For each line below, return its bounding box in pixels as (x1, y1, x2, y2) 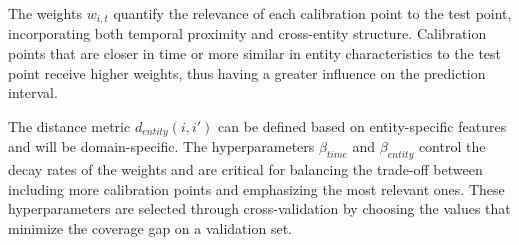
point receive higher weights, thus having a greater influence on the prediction (8, 62, 486, 83)
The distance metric (8, 115, 131, 136)
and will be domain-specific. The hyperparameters (8, 136, 315, 157)
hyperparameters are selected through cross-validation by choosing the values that (8, 198, 511, 219)
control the (418, 136, 486, 157)
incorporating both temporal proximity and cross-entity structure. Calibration (8, 23, 487, 44)
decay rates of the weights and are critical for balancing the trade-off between (8, 159, 483, 180)
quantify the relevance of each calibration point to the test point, (113, 3, 512, 23)
